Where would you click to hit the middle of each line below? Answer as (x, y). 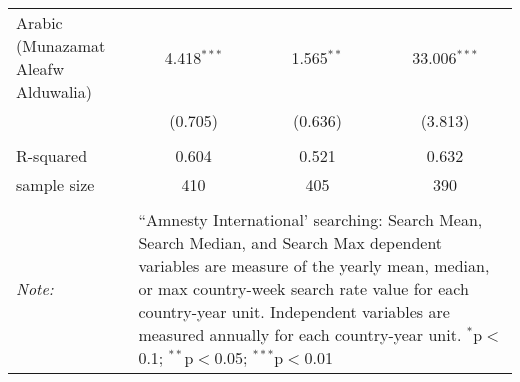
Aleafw (40, 68)
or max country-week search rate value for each (303, 288)
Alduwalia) (54, 91)
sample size (55, 184)
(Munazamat (61, 45)
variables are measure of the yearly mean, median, (314, 265)
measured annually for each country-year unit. (300, 334)
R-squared (52, 155)
